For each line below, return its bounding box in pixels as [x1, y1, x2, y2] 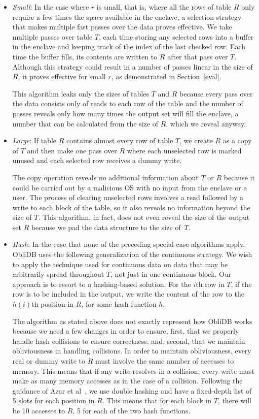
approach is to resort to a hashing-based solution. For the [12, 278, 191, 289]
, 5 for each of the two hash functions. [72, 405, 191, 415]
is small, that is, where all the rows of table [96, 2, 232, 12]
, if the [231, 278, 252, 289]
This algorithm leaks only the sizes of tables [12, 88, 149, 99]
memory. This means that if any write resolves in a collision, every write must [12, 365, 254, 376]
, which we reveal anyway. [166, 118, 246, 128]
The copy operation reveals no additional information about [12, 172, 199, 182]
